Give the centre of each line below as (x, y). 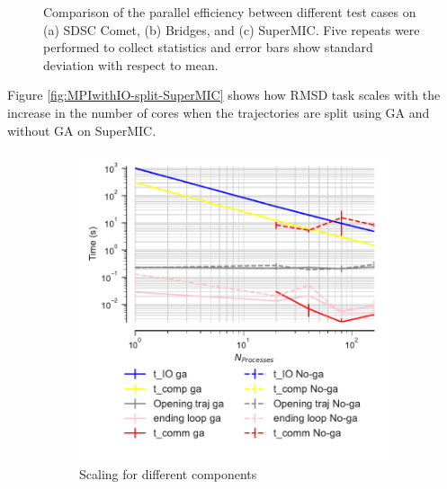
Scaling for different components (168, 473)
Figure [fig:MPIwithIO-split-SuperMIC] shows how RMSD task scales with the (224, 95)
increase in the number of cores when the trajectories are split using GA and (219, 112)
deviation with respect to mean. (131, 64)
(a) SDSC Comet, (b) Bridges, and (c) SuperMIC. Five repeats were (232, 29)
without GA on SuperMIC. (82, 130)
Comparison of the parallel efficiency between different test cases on (230, 12)
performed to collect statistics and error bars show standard (208, 47)
